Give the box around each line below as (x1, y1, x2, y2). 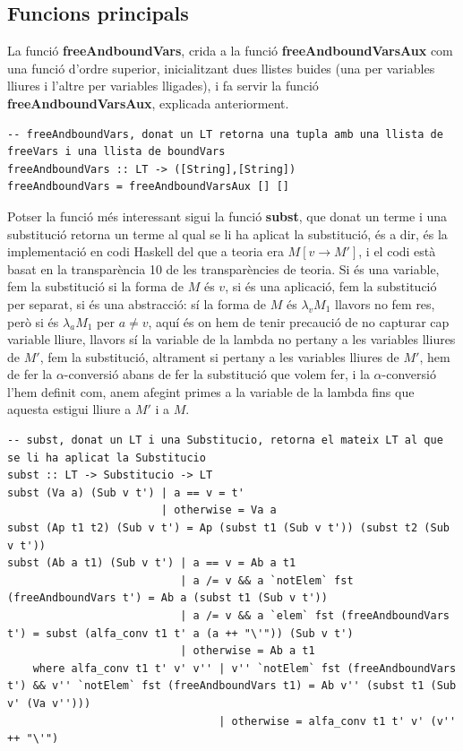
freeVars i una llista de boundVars (7, 145, 226, 159)
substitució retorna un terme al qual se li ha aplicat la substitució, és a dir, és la (7, 224, 448, 243)
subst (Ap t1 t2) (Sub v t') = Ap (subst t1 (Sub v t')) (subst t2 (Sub (7, 522, 450, 535)
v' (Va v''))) (7, 696, 91, 710)
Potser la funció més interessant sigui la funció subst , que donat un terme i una (7, 206, 448, 225)
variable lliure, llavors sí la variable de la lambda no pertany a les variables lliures (7, 330, 456, 349)
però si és (7, 312, 59, 331)
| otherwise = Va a (160, 504, 277, 517)
